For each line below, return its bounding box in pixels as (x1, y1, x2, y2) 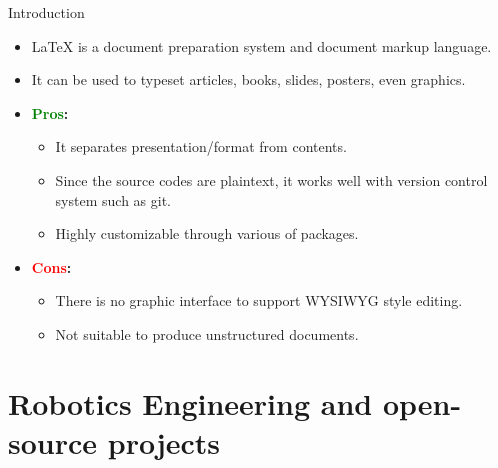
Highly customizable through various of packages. (55, 223, 359, 244)
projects (107, 421, 221, 462)
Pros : (31, 102, 69, 123)
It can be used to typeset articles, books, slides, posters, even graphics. (31, 69, 466, 90)
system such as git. (55, 189, 171, 210)
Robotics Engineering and (8, 382, 373, 423)
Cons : (31, 256, 72, 277)
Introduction (8, 2, 85, 22)
